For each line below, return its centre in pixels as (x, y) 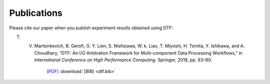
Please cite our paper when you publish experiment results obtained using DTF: (91, 28)
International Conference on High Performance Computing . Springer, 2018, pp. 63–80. (123, 60)
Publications (36, 13)
